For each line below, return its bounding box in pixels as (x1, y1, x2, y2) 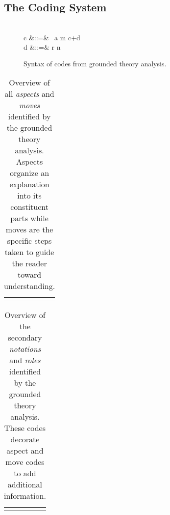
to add (14, 467, 36, 479)
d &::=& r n (24, 42, 61, 52)
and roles (9, 354, 41, 366)
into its (17, 189, 42, 201)
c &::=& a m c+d (24, 32, 80, 42)
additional (7, 478, 43, 490)
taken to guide (4, 246, 54, 257)
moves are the (5, 223, 53, 235)
